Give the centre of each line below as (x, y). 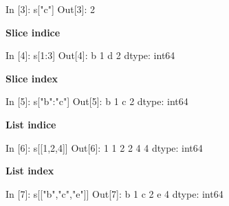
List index (30, 171)
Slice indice (33, 32)
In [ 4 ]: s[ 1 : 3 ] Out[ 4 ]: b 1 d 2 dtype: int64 (90, 55)
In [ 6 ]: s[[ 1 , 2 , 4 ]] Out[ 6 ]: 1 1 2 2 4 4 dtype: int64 (104, 147)
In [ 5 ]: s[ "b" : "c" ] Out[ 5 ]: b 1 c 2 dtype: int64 (97, 101)
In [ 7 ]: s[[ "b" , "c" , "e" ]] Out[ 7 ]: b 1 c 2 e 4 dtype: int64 (115, 193)
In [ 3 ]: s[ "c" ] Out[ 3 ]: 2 (50, 9)
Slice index (32, 78)
